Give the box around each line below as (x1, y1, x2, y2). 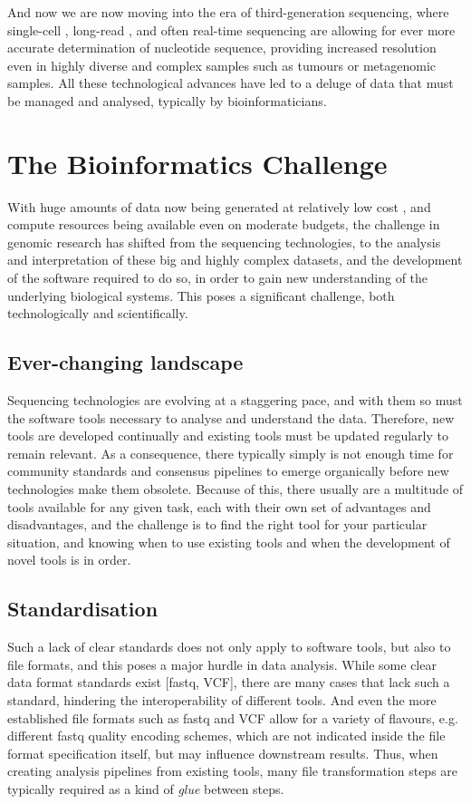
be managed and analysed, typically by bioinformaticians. (7, 91, 327, 110)
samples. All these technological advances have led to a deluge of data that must (7, 73, 454, 92)
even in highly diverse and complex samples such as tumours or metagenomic (7, 55, 437, 74)
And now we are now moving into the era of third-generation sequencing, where (7, 3, 449, 21)
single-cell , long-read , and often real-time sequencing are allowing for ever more (7, 20, 456, 39)
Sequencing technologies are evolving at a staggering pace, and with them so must (7, 391, 463, 410)
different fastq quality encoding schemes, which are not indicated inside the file (7, 726, 446, 745)
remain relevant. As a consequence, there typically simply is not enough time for (7, 443, 454, 462)
